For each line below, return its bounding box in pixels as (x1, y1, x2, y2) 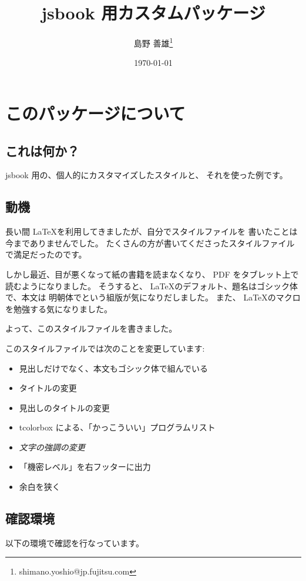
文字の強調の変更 (19, 440, 85, 453)
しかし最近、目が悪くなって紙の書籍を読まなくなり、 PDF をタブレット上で (5, 268, 299, 280)
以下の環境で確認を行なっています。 (5, 536, 144, 549)
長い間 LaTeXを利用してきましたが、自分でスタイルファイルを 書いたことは (5, 225, 298, 238)
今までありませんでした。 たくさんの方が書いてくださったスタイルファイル (5, 236, 295, 249)
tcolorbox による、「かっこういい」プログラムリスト (19, 421, 216, 433)
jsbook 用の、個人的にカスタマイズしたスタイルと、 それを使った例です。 (5, 169, 288, 181)
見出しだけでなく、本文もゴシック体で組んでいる (19, 362, 209, 374)
